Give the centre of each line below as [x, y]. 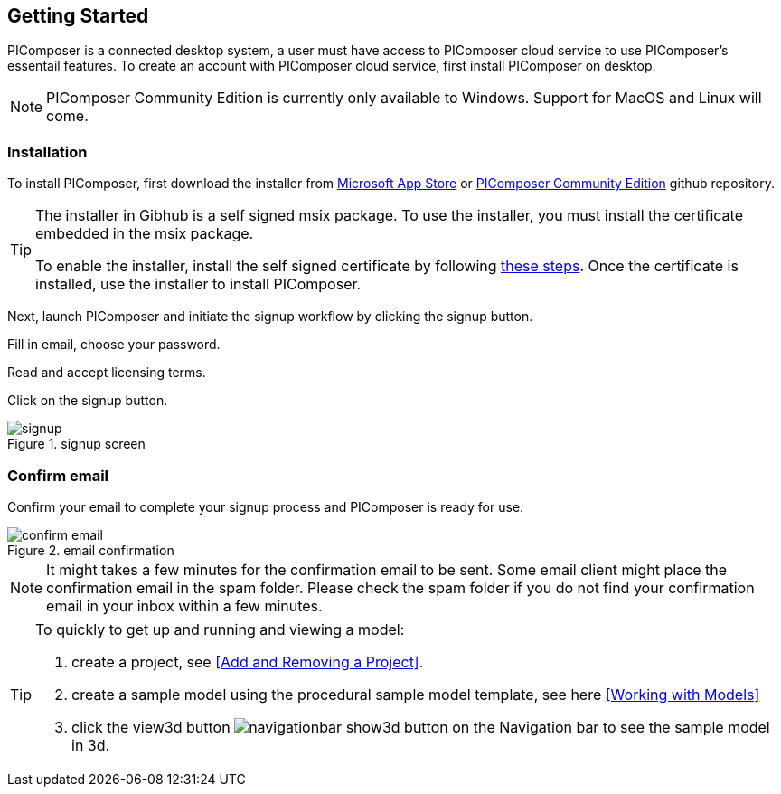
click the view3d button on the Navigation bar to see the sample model [421, 727]
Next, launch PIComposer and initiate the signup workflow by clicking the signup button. [270, 317]
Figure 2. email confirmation [91, 550]
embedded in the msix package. [145, 234]
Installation [47, 151]
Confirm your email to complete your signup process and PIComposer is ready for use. [266, 506]
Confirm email [58, 475]
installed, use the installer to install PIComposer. [198, 284]
